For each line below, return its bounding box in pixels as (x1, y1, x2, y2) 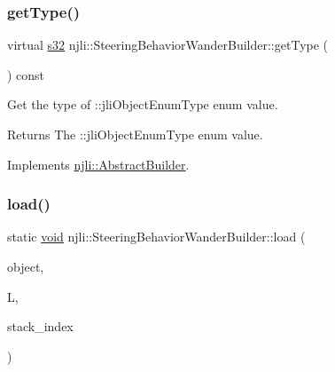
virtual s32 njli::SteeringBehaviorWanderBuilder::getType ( (7, 36, 329, 54)
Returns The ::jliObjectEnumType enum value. (7, 125, 263, 143)
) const (7, 65, 45, 83)
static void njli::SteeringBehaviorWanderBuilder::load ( (7, 227, 306, 246)
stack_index (7, 317, 74, 336)
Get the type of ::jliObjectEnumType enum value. (7, 95, 278, 114)
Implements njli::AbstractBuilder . (7, 154, 190, 173)
